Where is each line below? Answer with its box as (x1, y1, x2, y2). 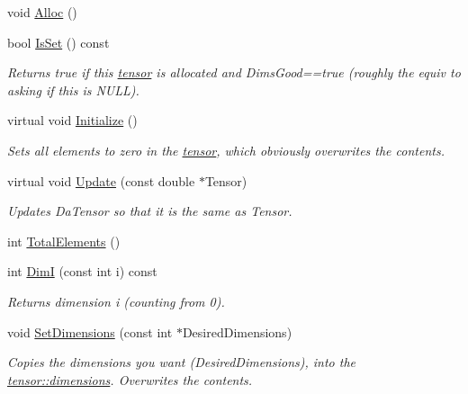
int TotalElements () (7, 231, 121, 250)
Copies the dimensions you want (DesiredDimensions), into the (7, 353, 356, 372)
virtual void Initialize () (7, 111, 138, 130)
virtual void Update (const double (7, 171, 195, 190)
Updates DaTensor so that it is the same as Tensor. (7, 201, 292, 220)
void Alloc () (7, 3, 77, 21)
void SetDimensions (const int (7, 322, 173, 341)
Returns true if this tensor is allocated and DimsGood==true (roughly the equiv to (7, 63, 461, 82)
